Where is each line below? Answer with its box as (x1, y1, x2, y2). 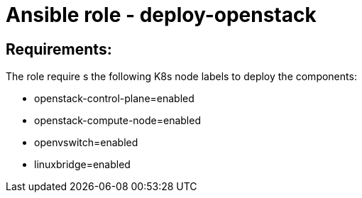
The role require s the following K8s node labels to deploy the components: (6, 70, 357, 83)
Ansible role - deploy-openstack (6, 3, 317, 27)
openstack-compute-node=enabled (34, 114, 201, 127)
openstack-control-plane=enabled (34, 92, 194, 105)
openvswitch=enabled (34, 136, 138, 149)
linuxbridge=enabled (34, 158, 131, 171)
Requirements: (6, 40, 112, 58)
